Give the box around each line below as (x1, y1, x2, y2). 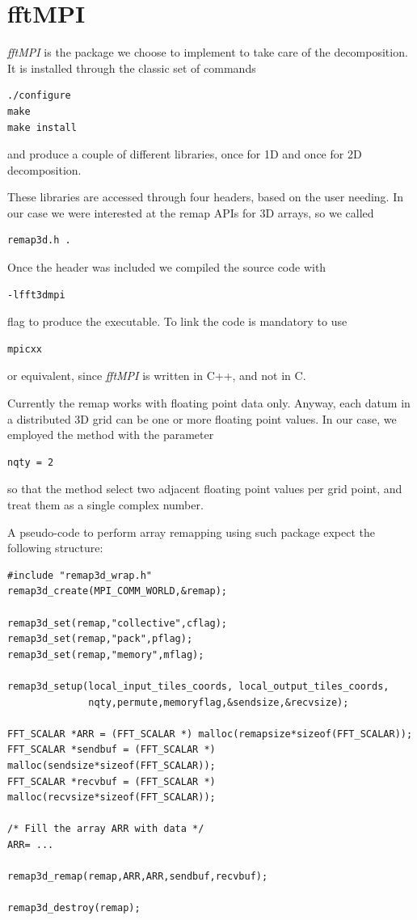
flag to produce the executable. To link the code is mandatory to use (7, 313, 347, 330)
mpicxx (7, 343, 42, 355)
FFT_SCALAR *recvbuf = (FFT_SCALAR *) (7, 775, 216, 787)
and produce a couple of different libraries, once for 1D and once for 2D (7, 146, 362, 162)
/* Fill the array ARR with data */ (7, 823, 204, 835)
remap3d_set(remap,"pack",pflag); (7, 633, 193, 645)
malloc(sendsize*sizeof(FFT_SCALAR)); (7, 759, 216, 771)
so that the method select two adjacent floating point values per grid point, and (7, 480, 402, 497)
